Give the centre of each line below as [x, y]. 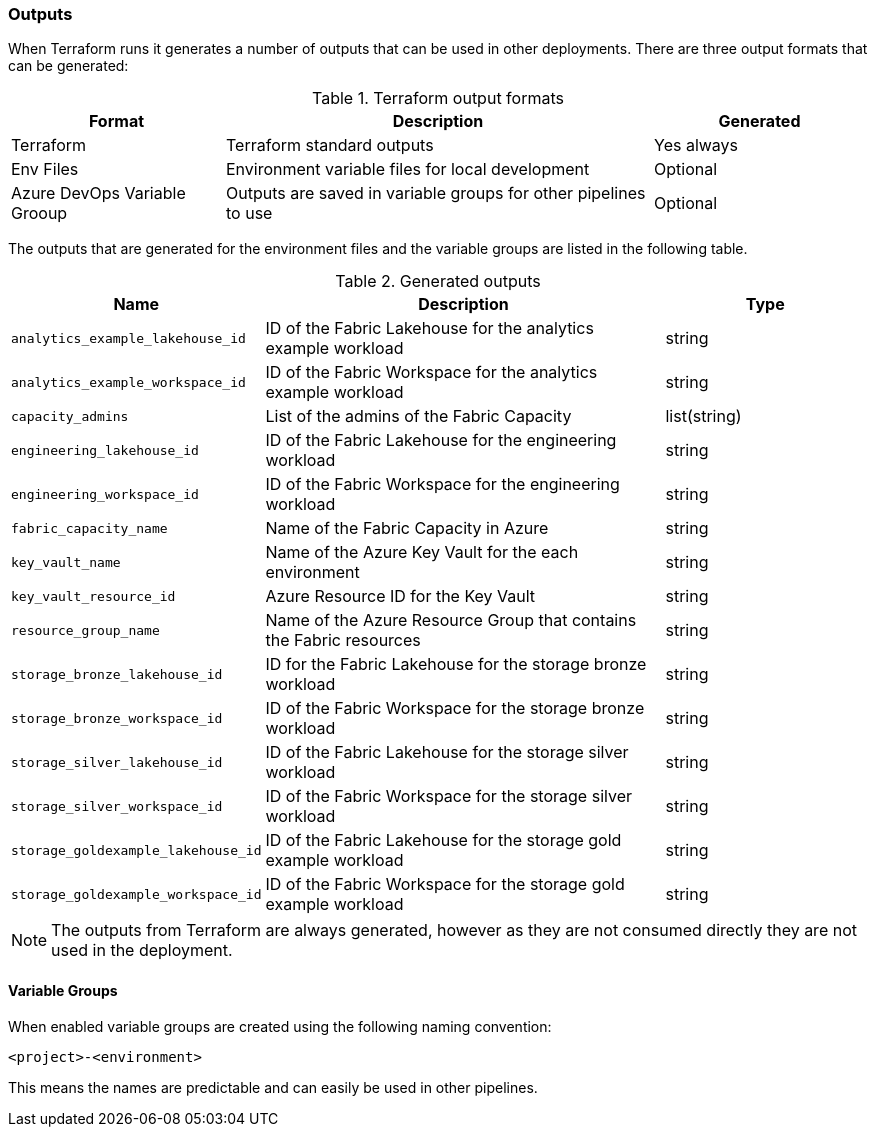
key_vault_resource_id [93, 596]
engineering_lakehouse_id [105, 450]
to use [249, 213]
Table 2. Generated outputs [438, 281]
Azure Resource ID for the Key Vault [400, 596]
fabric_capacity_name [89, 528]
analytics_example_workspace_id [128, 382]
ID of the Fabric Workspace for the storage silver [448, 796]
